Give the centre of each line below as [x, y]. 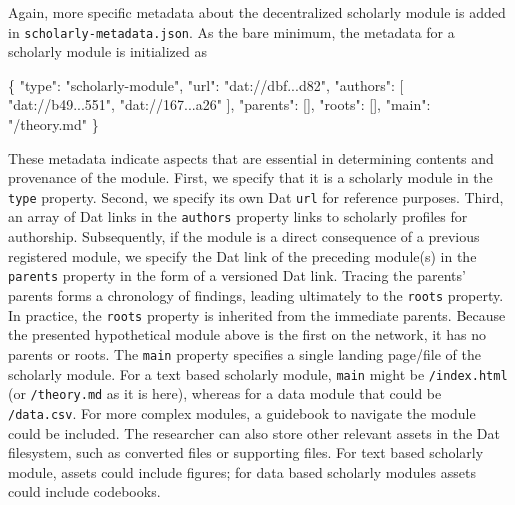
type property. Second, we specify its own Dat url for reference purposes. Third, [256, 196]
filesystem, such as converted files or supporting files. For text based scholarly [246, 452]
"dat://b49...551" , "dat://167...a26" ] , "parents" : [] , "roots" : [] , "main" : [219, 104]
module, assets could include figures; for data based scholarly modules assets [242, 471]
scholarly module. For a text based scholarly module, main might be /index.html [258, 373]
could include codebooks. [84, 491]
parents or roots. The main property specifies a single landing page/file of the [244, 353]
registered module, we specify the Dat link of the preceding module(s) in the [242, 255]
